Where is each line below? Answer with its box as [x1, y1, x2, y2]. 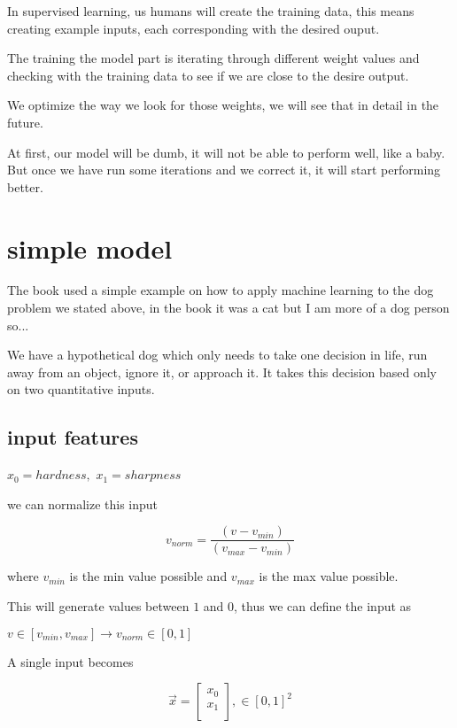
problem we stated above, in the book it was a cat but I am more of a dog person [7, 298, 450, 317]
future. [7, 112, 43, 131]
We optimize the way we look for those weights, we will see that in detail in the [7, 96, 439, 114]
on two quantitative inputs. [7, 380, 155, 399]
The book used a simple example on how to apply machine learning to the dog [7, 281, 434, 299]
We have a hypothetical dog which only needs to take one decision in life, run [7, 345, 428, 364]
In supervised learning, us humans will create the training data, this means [7, 2, 414, 19]
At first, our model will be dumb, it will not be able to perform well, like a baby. [7, 143, 445, 161]
